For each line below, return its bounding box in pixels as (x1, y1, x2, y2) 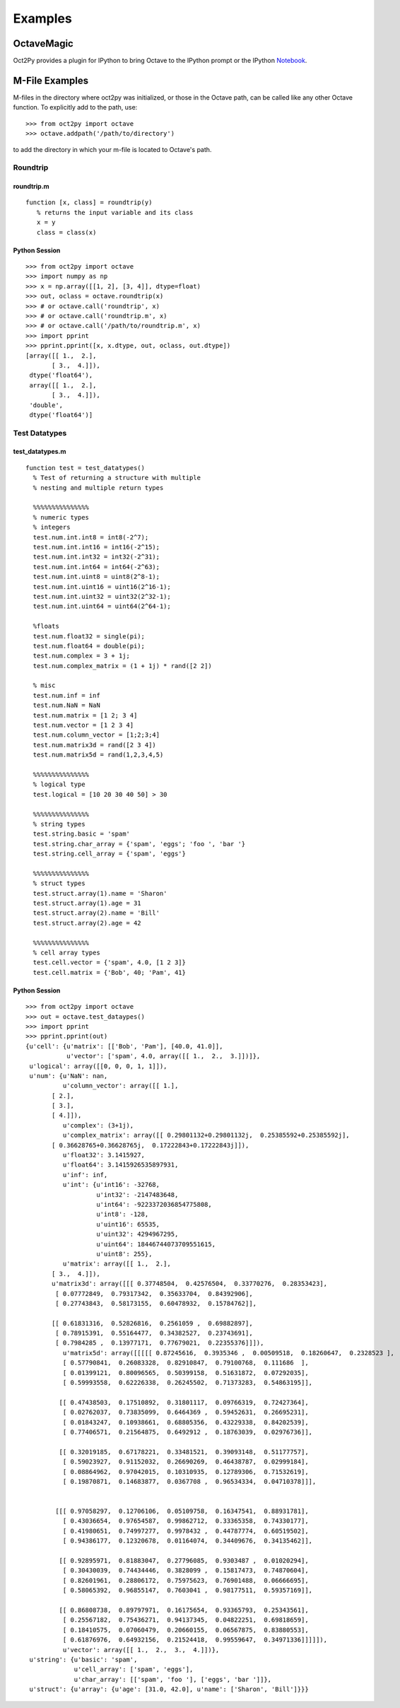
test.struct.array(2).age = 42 (33, 919, 141, 927)
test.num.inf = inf (33, 691, 100, 699)
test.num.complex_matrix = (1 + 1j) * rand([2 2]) (33, 662, 212, 669)
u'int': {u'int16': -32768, (62, 1181, 160, 1189)
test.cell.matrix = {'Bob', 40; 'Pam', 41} (33, 969, 187, 976)
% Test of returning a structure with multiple (33, 474, 201, 482)
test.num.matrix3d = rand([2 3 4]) (33, 741, 157, 749)
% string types (33, 820, 86, 828)
